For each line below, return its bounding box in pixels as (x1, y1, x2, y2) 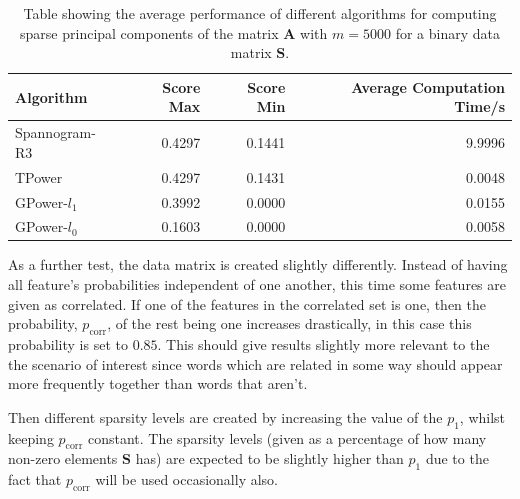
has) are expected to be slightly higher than (135, 448, 404, 469)
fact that (8, 469, 62, 490)
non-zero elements (8, 448, 118, 469)
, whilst (459, 406, 506, 427)
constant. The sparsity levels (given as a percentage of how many (87, 427, 487, 448)
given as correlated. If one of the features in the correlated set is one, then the (8, 293, 487, 314)
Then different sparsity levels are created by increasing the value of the (8, 406, 443, 427)
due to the (425, 448, 489, 469)
